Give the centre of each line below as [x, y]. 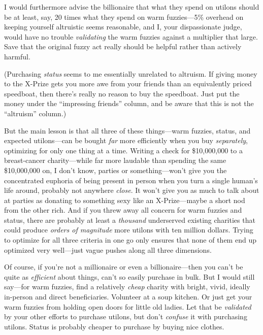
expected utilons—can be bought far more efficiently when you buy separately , [126, 140]
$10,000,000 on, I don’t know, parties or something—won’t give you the [116, 170]
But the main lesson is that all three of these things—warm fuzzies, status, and [127, 130]
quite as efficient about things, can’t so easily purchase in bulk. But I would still [129, 276]
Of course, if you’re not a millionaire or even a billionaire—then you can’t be [124, 267]
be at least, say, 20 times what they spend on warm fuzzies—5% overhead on [124, 16]
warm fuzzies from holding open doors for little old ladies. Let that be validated [128, 306]
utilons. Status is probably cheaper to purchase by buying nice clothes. [114, 326]
